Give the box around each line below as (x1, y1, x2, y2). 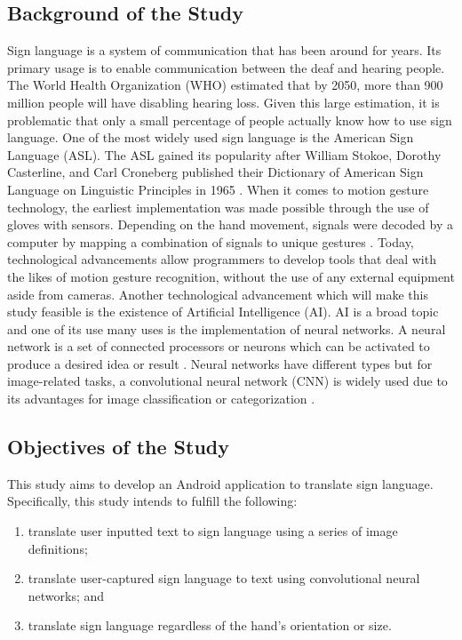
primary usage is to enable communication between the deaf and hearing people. (7, 58, 445, 76)
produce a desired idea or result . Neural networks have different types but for (7, 354, 433, 372)
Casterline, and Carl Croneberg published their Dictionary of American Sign (7, 163, 424, 181)
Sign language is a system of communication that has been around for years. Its (7, 41, 442, 60)
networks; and (28, 586, 105, 604)
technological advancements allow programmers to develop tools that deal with (7, 250, 436, 268)
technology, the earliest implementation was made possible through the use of (7, 197, 429, 216)
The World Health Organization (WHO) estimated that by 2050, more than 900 (7, 76, 443, 94)
